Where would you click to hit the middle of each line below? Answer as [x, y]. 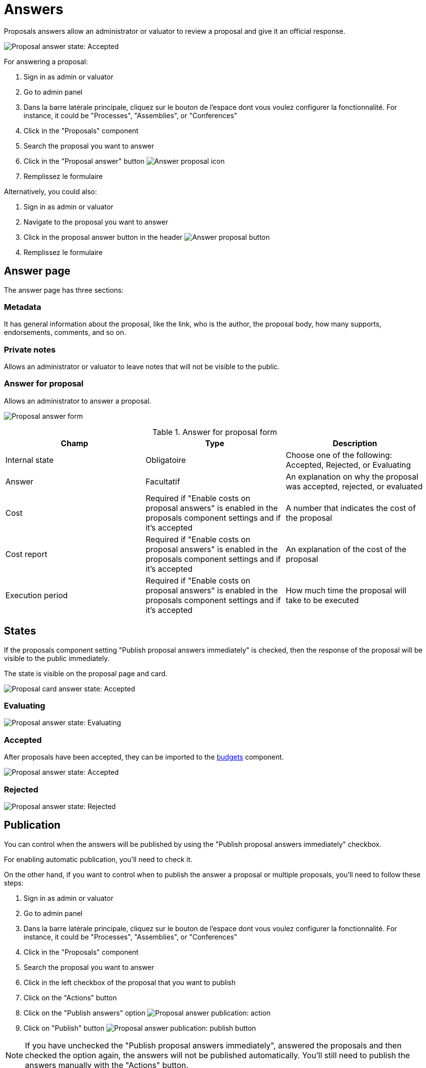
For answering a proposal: [46, 61]
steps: [14, 883]
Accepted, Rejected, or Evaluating [348, 465]
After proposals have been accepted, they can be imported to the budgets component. [144, 757]
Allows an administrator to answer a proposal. [78, 401]
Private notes [30, 349]
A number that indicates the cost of [351, 508]
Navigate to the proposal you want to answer [96, 222]
